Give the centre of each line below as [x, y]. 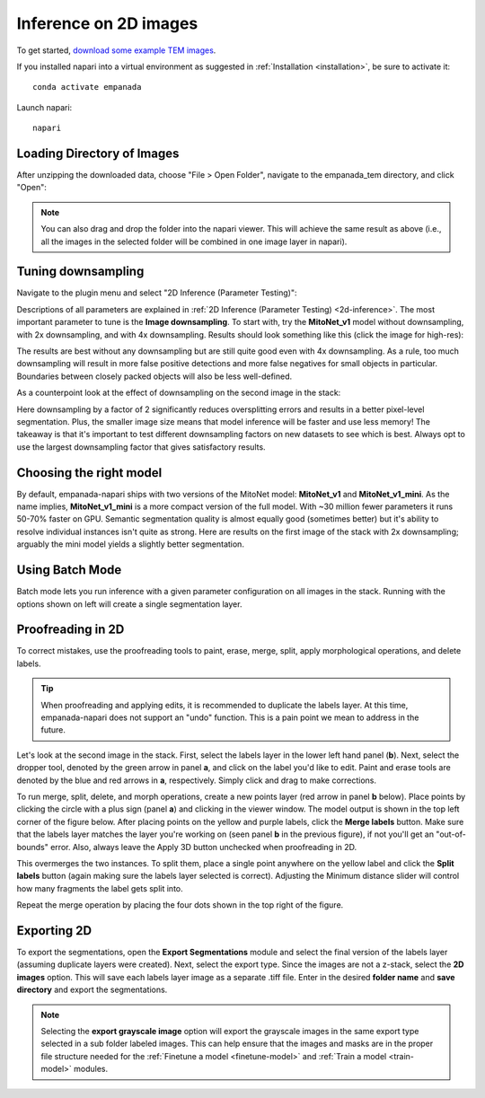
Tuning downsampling [80, 272]
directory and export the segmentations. [92, 990]
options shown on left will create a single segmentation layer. [129, 604]
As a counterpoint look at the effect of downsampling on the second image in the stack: [179, 393]
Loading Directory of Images [98, 153]
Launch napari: [44, 107]
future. [53, 730]
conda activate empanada [87, 87]
